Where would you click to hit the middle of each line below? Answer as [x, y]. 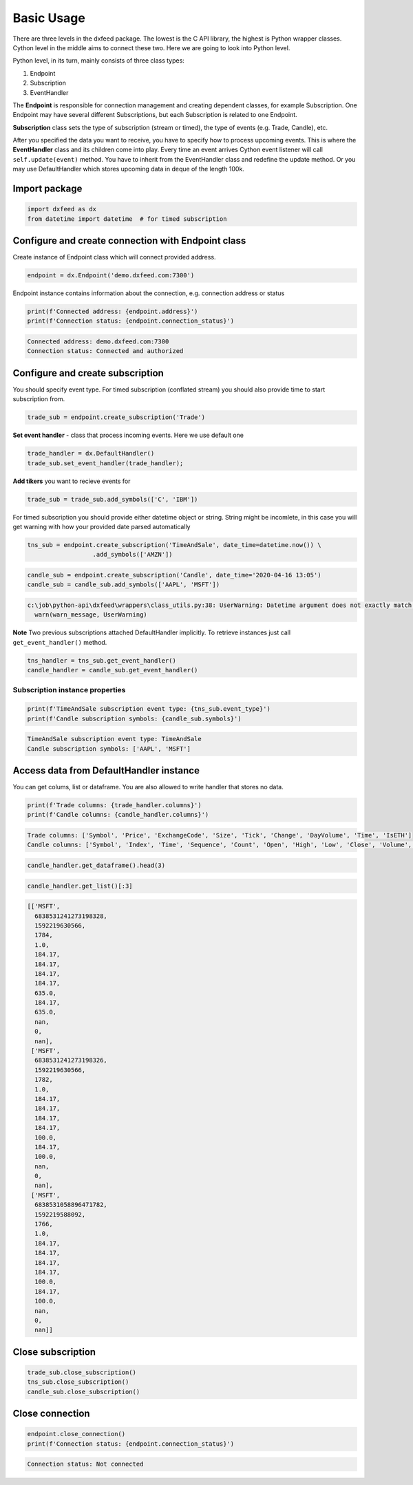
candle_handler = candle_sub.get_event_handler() [113, 670]
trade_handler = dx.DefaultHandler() [91, 453]
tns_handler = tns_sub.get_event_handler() [102, 660]
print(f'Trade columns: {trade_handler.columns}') [115, 805]
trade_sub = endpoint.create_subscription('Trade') [116, 417]
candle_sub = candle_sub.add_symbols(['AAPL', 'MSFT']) [124, 585]
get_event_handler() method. [60, 642]
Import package [47, 189]
